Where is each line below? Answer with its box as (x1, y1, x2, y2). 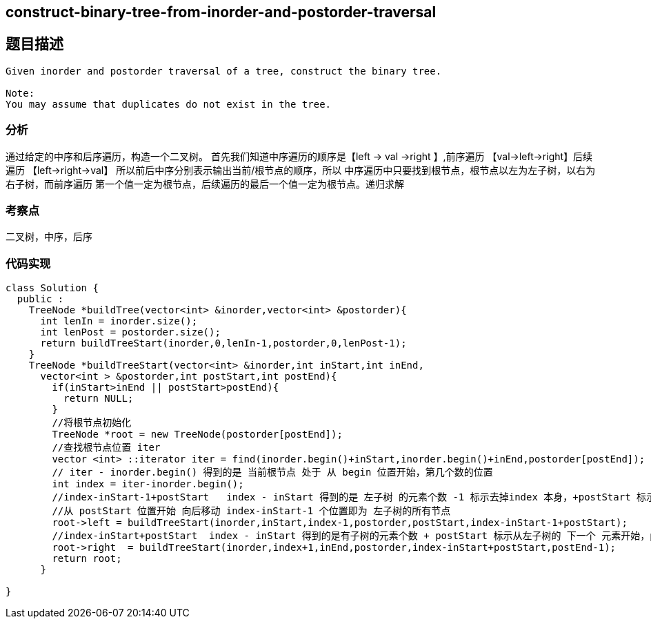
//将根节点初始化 (52, 417, 132, 429)
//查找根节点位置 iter (52, 442, 161, 454)
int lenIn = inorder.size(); (40, 315, 198, 327)
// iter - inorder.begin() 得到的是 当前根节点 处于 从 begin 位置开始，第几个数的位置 (52, 467, 493, 478)
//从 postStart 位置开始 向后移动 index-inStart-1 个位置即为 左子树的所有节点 (52, 505, 451, 517)
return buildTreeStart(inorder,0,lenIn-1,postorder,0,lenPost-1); (40, 338, 407, 349)
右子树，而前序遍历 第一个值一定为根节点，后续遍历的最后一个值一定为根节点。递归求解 (6, 177, 404, 190)
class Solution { (6, 282, 99, 294)
